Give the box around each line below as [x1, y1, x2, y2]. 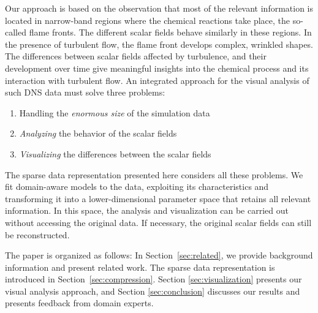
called [5, 26, 26, 39]
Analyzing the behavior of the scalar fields [19, 127, 177, 140]
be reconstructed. [5, 228, 70, 241]
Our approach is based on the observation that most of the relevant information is [5, 2, 314, 14]
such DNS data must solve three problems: [5, 86, 165, 99]
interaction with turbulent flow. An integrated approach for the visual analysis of [5, 74, 309, 86]
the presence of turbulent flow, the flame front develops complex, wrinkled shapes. [5, 37, 313, 50]
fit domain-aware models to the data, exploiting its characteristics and [5, 180, 269, 193]
